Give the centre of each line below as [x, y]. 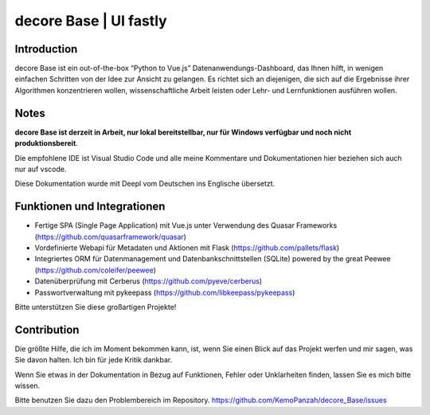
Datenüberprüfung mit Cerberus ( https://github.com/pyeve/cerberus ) [149, 281]
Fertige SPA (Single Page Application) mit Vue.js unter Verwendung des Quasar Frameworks [186, 225]
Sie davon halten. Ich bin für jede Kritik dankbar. [94, 360]
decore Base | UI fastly [91, 21]
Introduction [46, 49]
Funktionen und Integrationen [90, 207]
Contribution [47, 329]
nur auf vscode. [41, 169]
